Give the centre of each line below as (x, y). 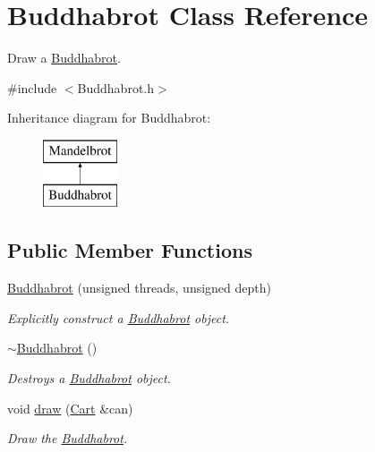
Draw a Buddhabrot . (64, 58)
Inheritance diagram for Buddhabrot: (109, 118)
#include (32, 87)
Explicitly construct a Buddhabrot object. (119, 317)
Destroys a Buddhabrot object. (89, 378)
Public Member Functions (130, 250)
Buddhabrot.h (116, 87)
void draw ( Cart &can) (70, 408)
